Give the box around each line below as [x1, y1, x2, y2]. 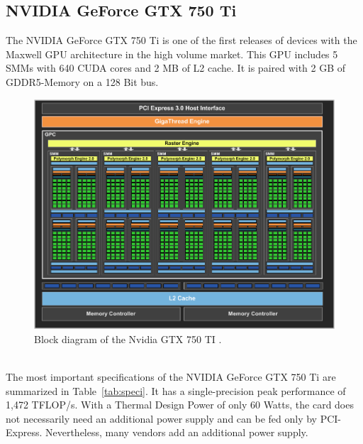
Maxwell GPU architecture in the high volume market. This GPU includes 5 [6, 46, 338, 61]
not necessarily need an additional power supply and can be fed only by [6, 411, 318, 426]
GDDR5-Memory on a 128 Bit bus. [6, 74, 159, 89]
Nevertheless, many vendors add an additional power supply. [45, 425, 308, 440]
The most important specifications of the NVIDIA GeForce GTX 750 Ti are [6, 369, 336, 384]
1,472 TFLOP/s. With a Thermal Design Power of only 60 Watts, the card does [6, 397, 354, 412]
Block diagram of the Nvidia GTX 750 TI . [34, 331, 222, 346]
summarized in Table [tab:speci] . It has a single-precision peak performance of [6, 383, 346, 398]
